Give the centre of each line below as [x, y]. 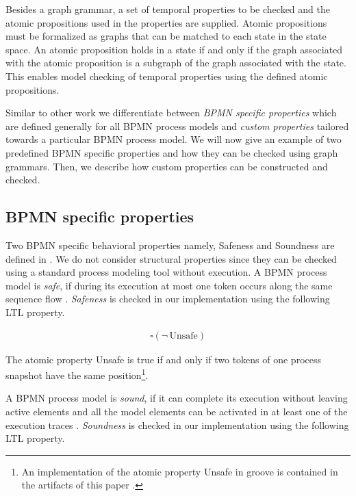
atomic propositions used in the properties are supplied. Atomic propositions [166, 22]
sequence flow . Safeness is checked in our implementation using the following [168, 299]
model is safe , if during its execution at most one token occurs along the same [169, 285]
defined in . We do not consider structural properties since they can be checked [171, 258]
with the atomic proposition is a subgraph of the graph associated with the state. [176, 63]
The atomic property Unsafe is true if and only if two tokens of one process [163, 359]
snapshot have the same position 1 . [77, 374]
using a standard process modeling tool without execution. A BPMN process [166, 272]
